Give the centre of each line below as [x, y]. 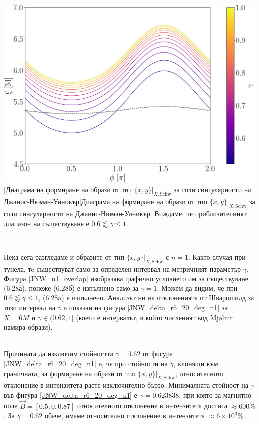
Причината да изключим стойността [59, 353]
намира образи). [28, 327]
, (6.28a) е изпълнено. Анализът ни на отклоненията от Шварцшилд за [146, 298]
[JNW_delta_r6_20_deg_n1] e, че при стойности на [86, 363]
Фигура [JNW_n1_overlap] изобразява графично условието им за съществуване [126, 278]
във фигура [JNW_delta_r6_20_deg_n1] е [71, 394]
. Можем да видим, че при [197, 288]
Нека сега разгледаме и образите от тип [64, 256]
